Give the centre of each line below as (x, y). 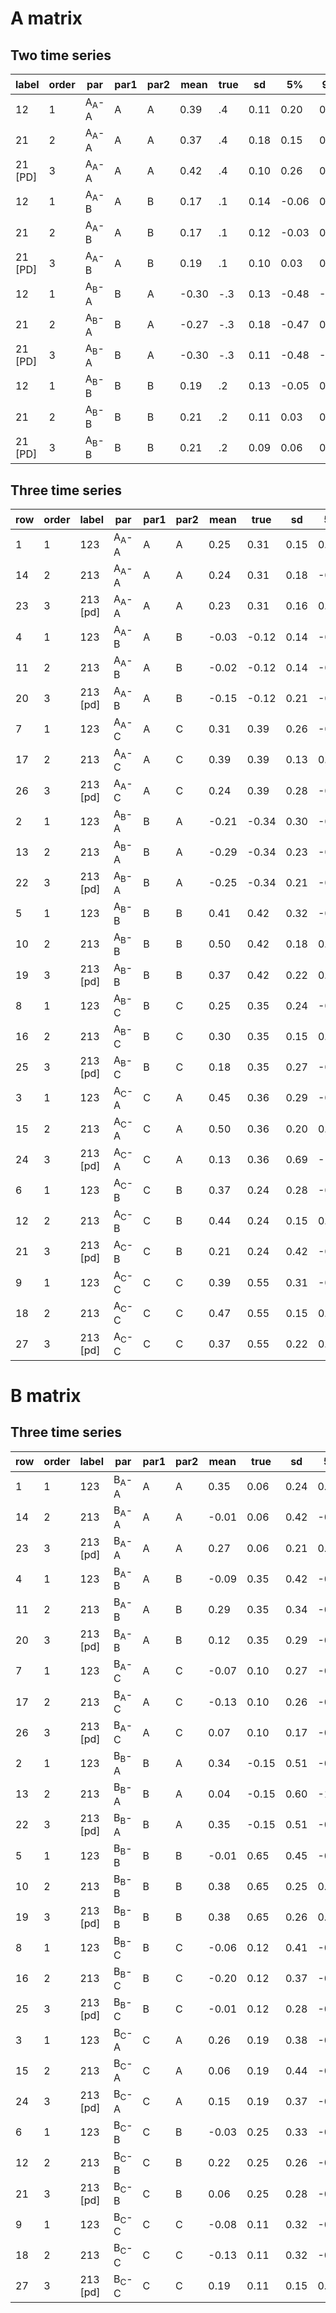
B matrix (46, 1395)
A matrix (46, 18)
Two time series (61, 55)
